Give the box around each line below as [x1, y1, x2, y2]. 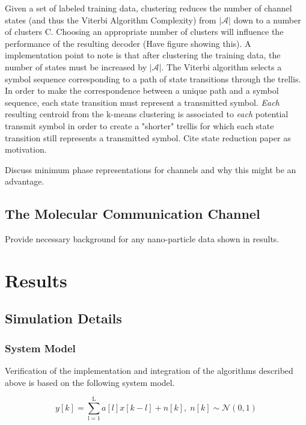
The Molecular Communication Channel [5, 204, 260, 223]
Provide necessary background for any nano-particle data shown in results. [5, 233, 280, 245]
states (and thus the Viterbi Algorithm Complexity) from [5, 13, 216, 26]
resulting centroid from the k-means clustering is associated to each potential [5, 108, 289, 120]
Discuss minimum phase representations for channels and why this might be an [5, 163, 296, 176]
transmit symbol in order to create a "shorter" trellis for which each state [5, 119, 274, 132]
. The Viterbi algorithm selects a [161, 60, 282, 73]
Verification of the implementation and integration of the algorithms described [5, 364, 293, 377]
